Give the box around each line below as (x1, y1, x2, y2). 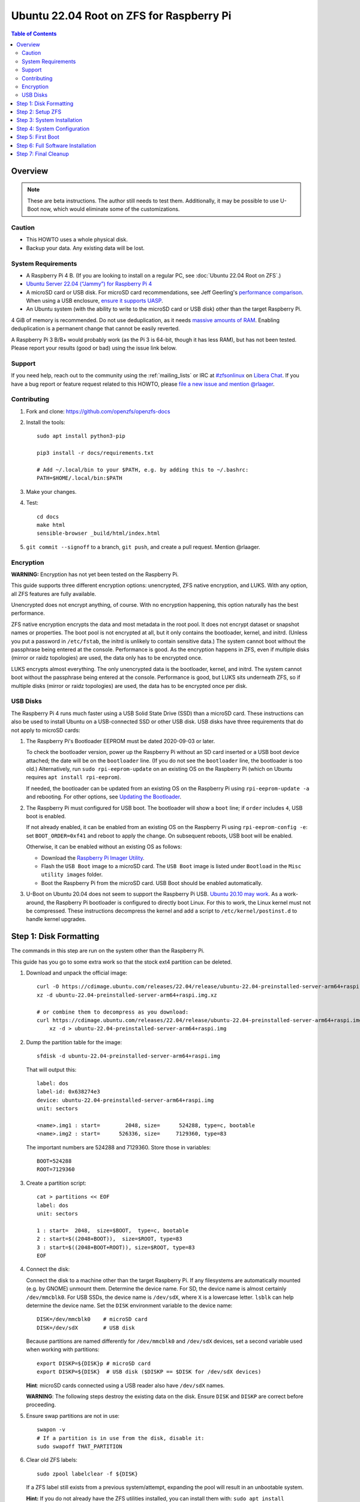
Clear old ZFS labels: (26, 1456, 78, 1464)
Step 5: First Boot (16, 133, 59, 141)
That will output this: (26, 1066, 77, 1073)
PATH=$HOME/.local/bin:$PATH (37, 475, 122, 482)
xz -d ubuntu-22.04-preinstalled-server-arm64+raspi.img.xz (37, 991, 217, 999)
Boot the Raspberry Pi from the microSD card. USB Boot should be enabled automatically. (41, 879, 263, 886)
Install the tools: (26, 419, 65, 426)
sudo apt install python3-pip (37, 433, 126, 440)
